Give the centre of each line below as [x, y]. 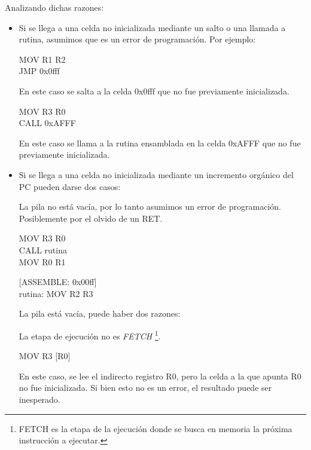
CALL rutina [43, 250]
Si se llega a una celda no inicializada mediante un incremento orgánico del [156, 174]
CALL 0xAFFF [47, 123]
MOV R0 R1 [42, 261]
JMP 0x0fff [39, 71]
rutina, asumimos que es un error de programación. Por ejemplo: [137, 39]
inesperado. [39, 399]
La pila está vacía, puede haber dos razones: [100, 313]
